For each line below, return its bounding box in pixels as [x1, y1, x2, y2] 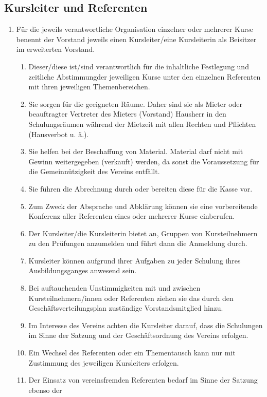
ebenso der [28, 384, 62, 395]
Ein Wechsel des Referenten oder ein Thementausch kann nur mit [28, 347, 236, 358]
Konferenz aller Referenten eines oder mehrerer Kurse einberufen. [28, 211, 235, 221]
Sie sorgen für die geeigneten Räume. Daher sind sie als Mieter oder [28, 98, 243, 109]
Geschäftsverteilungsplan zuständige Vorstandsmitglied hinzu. [28, 303, 223, 313]
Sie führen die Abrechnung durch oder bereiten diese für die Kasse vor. [28, 183, 253, 194]
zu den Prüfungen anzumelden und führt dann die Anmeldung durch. [28, 238, 247, 249]
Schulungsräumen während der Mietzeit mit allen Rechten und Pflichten [28, 118, 256, 129]
